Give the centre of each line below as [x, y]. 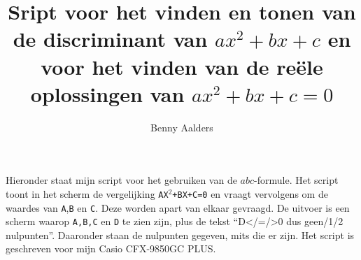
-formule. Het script [296, 180]
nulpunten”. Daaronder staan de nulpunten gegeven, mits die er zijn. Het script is [180, 234]
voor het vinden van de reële [182, 66]
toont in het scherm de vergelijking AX [87, 193]
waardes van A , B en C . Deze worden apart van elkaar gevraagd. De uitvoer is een [178, 207]
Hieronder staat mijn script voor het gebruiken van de [121, 180]
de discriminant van [110, 39]
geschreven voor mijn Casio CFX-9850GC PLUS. [111, 248]
